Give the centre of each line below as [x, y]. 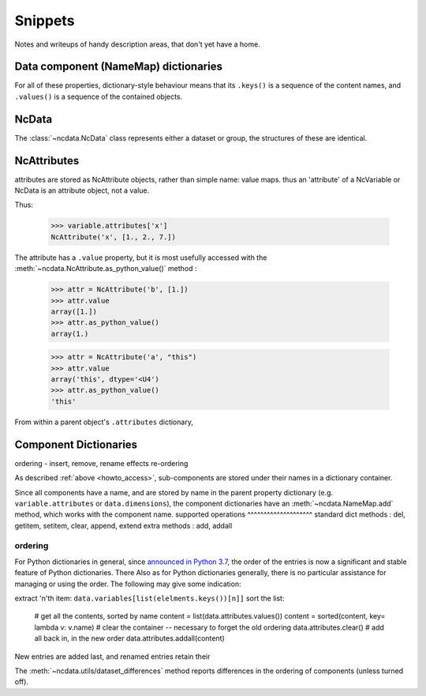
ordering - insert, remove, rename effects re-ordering [101, 463]
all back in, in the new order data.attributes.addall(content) [129, 638]
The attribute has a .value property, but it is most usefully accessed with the [141, 258]
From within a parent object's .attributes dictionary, [104, 422]
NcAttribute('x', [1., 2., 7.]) [114, 237]
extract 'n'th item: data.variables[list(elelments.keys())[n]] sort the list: [149, 598]
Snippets [45, 21]
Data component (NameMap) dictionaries [118, 67]
